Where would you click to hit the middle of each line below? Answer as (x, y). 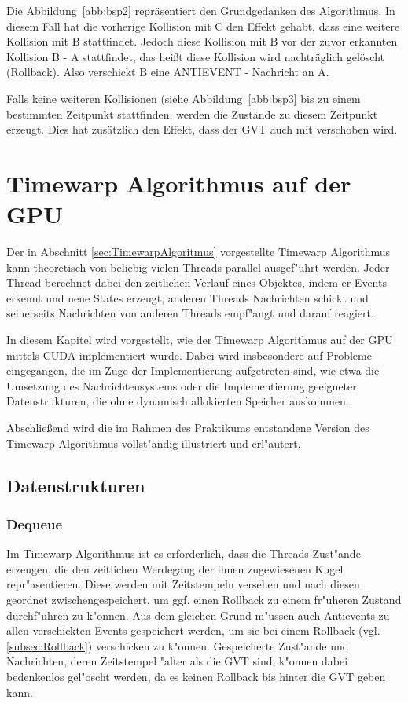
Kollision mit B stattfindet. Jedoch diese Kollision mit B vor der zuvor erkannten (202, 41)
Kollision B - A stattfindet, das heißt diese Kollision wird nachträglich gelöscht (195, 56)
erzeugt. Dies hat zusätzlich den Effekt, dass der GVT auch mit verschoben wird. (202, 129)
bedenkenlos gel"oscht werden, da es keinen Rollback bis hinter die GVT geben (196, 676)
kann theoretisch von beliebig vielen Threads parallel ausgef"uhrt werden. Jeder (198, 267)
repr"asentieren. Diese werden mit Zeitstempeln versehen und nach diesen (183, 584)
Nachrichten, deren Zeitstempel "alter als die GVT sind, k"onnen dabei (177, 661)
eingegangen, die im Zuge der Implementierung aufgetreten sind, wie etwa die (193, 370)
